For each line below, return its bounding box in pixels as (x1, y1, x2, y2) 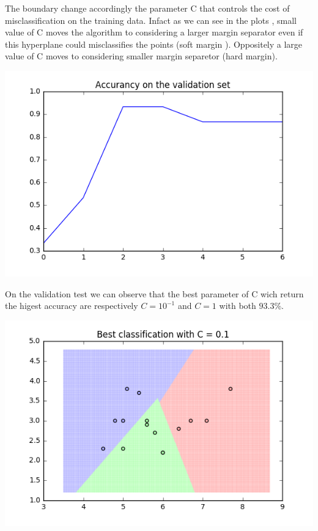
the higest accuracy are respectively (5, 299, 138, 312)
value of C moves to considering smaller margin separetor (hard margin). (5, 50, 278, 62)
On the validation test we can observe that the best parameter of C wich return (5, 287, 304, 300)
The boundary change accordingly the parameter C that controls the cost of (5, 2, 290, 14)
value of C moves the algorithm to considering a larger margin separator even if (5, 26, 303, 39)
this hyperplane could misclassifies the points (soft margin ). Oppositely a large (5, 37, 303, 50)
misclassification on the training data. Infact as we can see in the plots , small (5, 13, 297, 26)
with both (219, 299, 256, 312)
